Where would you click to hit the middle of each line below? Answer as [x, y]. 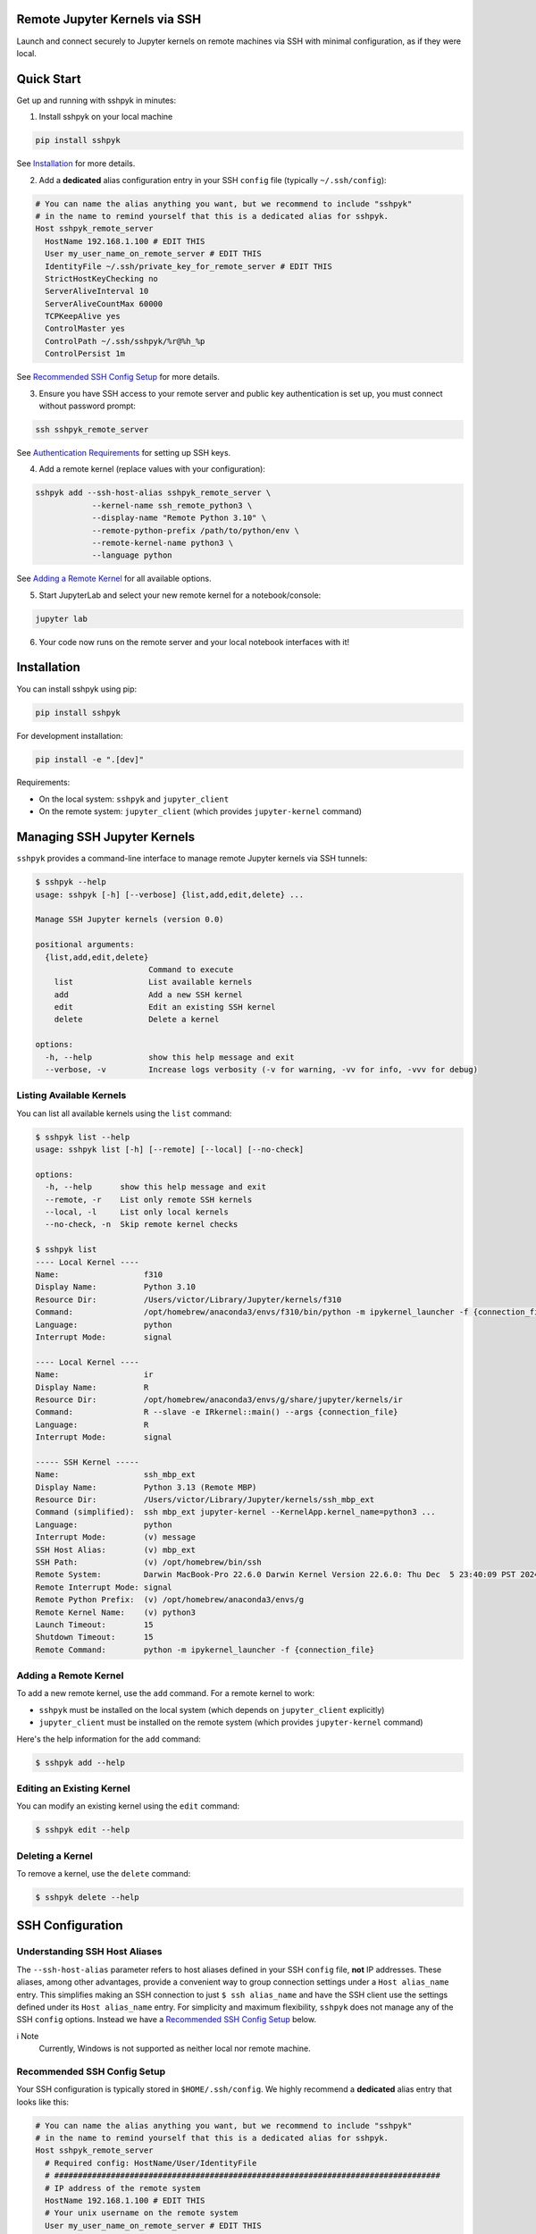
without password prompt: [87, 406]
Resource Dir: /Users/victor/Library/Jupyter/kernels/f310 [188, 1299]
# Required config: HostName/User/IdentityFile [151, 2163]
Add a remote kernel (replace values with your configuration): [152, 469]
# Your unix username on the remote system [142, 2213]
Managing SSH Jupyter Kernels [106, 837]
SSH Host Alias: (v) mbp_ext [116, 1550]
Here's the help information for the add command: [109, 1739]
